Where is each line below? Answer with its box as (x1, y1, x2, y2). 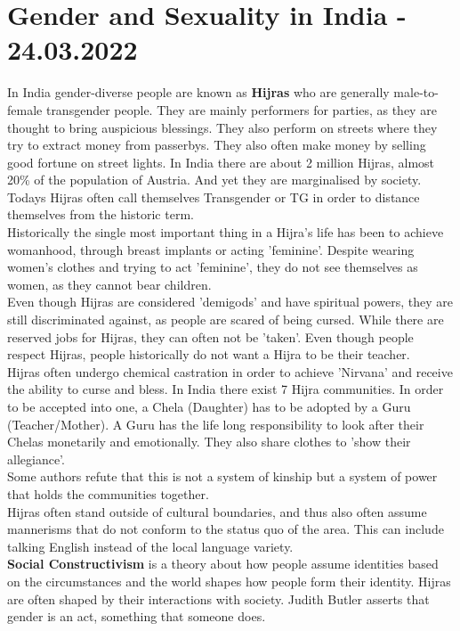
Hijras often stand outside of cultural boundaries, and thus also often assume (7, 502, 427, 520)
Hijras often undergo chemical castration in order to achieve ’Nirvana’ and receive (7, 362, 453, 381)
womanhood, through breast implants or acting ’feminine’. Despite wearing (7, 240, 415, 258)
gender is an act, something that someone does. (7, 607, 266, 626)
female (7, 100, 43, 119)
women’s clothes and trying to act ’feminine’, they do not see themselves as (7, 258, 418, 276)
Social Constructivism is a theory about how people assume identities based (7, 554, 439, 573)
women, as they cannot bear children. (7, 275, 212, 293)
